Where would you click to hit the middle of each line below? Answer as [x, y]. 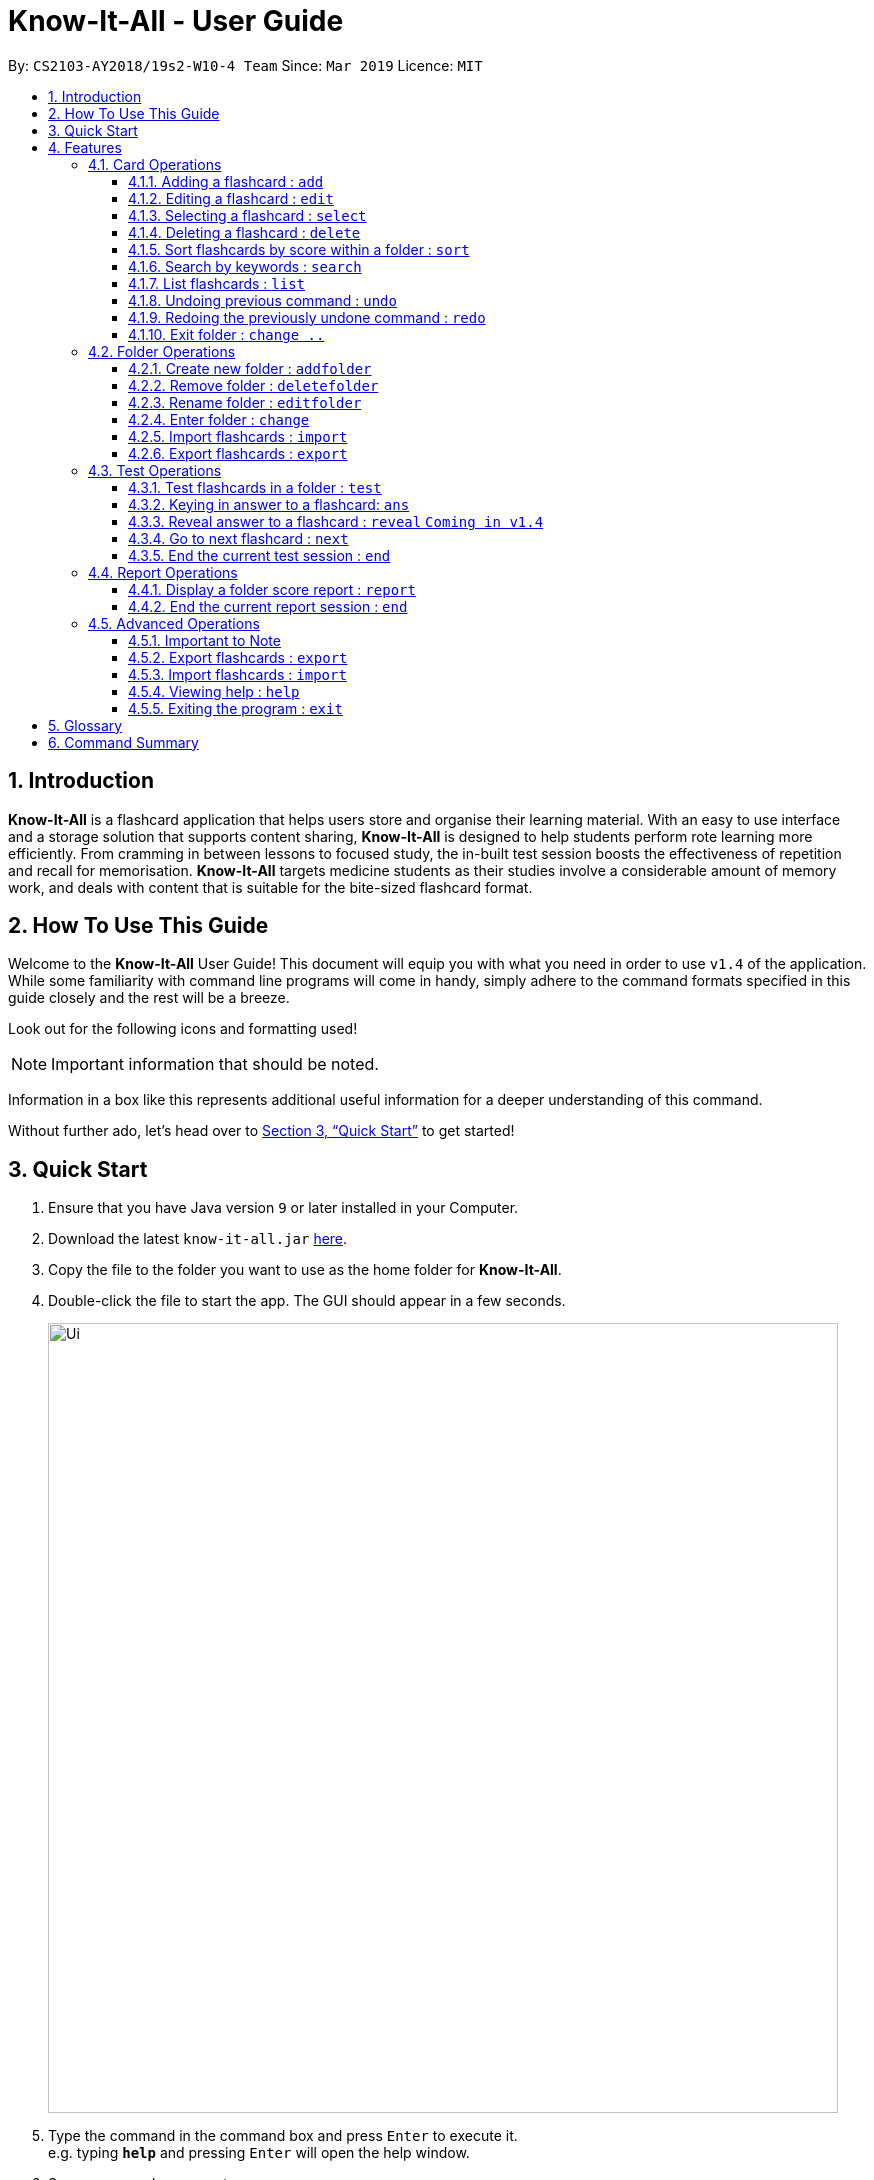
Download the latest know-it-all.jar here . [198, 1239]
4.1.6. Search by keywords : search [245, 266]
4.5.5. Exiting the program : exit [235, 708]
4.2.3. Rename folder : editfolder [245, 402]
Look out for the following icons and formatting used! [183, 1029]
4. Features [85, 147]
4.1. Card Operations [155, 164]
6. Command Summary [123, 742]
